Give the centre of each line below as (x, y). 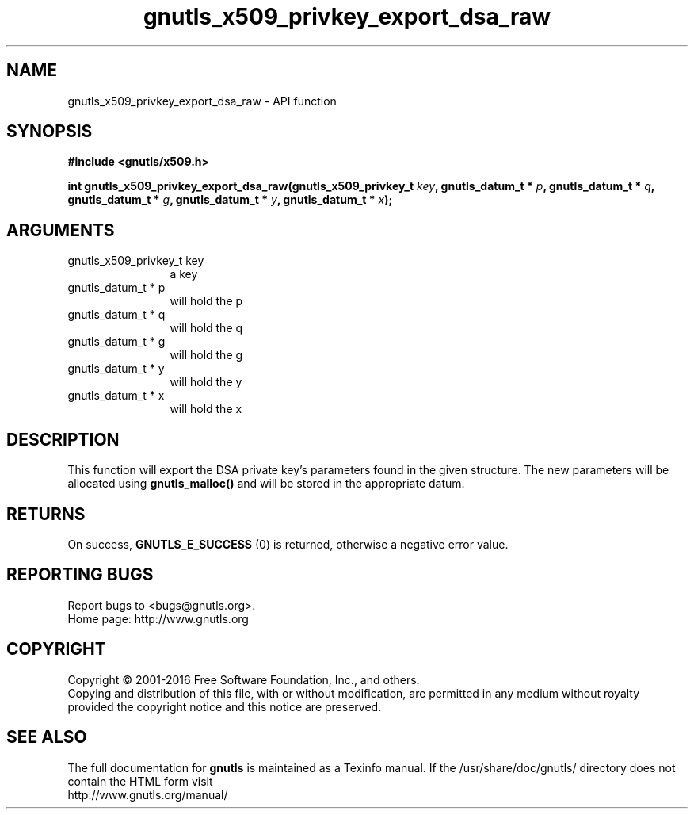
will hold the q (206, 328)
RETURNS (46, 514)
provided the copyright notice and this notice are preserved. (225, 706)
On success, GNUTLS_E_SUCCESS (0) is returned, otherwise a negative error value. (288, 544)
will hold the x (206, 409)
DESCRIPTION (63, 439)
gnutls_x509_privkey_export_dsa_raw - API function (202, 101)
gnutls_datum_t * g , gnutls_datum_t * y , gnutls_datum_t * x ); (230, 200)
